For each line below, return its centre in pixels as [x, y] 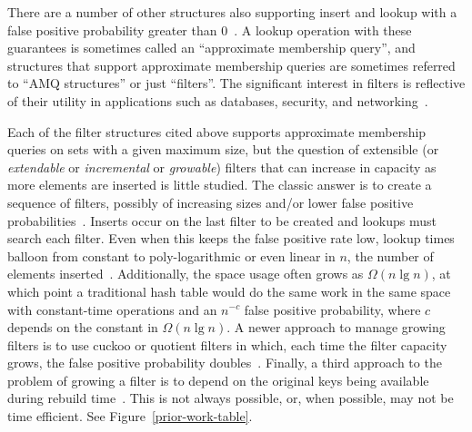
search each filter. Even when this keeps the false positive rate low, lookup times [231, 238]
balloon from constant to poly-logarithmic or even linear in [171, 255]
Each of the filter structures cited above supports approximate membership [217, 131]
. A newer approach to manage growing [336, 327]
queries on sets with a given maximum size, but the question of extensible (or [223, 149]
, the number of [390, 255]
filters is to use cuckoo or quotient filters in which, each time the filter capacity [227, 344]
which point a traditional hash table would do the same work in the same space [229, 291]
